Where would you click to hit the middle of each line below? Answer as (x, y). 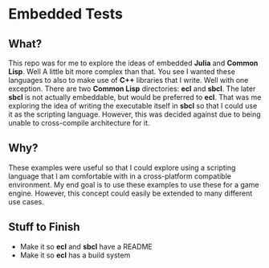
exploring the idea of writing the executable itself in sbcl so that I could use (133, 106)
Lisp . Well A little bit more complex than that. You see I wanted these (122, 72)
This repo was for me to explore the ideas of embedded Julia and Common (133, 63)
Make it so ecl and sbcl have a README (86, 246)
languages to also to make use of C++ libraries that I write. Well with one (128, 80)
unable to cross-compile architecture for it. (79, 123)
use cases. (26, 201)
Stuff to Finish (44, 227)
